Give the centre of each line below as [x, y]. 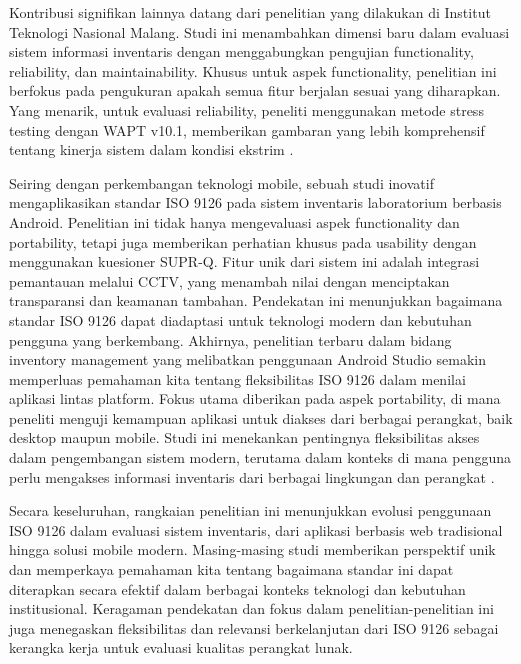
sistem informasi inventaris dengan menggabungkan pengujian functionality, [241, 51]
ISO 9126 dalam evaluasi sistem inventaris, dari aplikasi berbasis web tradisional [256, 529]
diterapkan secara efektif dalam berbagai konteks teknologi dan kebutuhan [237, 588]
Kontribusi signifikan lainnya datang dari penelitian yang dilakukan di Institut [250, 12]
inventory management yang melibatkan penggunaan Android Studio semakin [247, 359]
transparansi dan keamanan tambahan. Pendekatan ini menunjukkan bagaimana [256, 300]
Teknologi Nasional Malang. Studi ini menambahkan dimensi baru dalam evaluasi [259, 31]
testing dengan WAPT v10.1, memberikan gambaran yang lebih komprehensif [247, 129]
